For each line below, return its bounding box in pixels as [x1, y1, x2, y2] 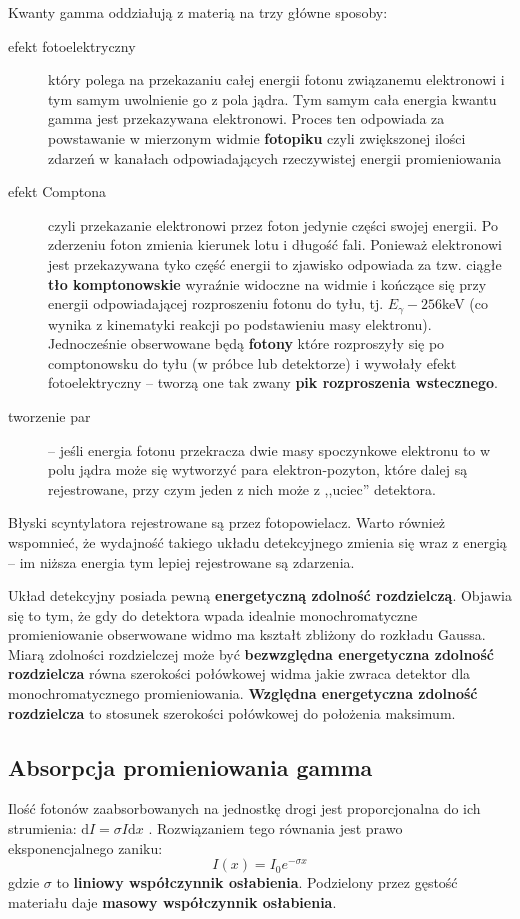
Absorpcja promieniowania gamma [8, 751, 373, 782]
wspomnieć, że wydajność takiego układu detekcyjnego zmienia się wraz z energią [8, 531, 507, 552]
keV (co [442, 293, 488, 314]
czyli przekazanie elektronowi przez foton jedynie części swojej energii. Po [48, 214, 499, 235]
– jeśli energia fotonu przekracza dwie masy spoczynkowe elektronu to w [48, 439, 491, 460]
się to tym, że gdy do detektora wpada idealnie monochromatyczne [8, 604, 418, 625]
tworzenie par [8, 405, 91, 426]
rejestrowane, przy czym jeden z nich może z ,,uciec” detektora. [48, 478, 436, 499]
